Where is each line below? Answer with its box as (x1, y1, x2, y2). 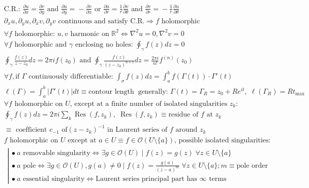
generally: (138, 88, 168, 95)
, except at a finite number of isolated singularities (70, 100, 228, 107)
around (175, 126, 198, 134)
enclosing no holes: (75, 41, 133, 48)
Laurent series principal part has (96, 175, 197, 182)
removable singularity (23, 149, 90, 157)
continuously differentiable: (28, 73, 113, 81)
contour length (88, 88, 134, 95)
